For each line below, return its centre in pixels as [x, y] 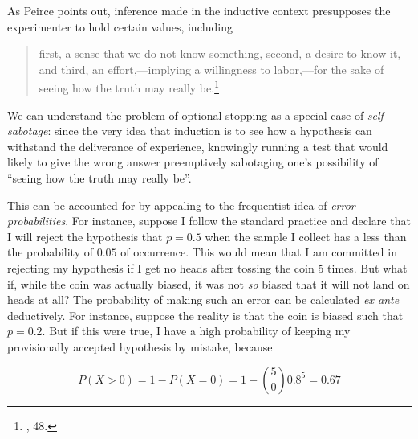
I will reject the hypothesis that [85, 236]
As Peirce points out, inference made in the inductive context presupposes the [199, 10]
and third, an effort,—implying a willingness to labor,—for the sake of [211, 69]
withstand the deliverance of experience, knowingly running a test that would [198, 146]
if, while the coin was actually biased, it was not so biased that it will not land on [209, 283]
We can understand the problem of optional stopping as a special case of [186, 115]
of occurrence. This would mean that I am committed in [259, 252]
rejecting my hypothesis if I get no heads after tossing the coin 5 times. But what [207, 267]
